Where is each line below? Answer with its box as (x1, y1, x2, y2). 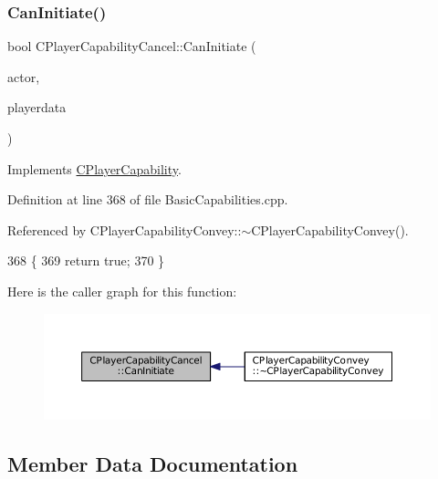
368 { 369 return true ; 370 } (7, 251, 165, 270)
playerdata (7, 98, 67, 117)
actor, (7, 67, 40, 86)
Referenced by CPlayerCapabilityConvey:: (7, 220, 242, 239)
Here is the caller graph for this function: (7, 281, 237, 300)
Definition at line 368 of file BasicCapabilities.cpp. (7, 190, 288, 209)
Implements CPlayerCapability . (7, 159, 182, 178)
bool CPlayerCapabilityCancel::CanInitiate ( (7, 36, 256, 56)
